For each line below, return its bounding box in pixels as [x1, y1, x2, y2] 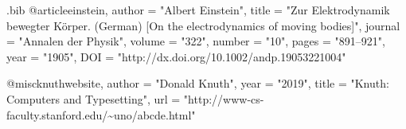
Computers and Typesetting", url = [6, 90, 181, 107]
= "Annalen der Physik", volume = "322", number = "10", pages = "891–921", [6, 33, 385, 49]
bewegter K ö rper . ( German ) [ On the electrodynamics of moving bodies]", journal [6, 17, 400, 33]
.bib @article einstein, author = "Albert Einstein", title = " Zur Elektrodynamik [6, 2, 390, 18]
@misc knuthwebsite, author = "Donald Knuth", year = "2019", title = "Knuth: [6, 75, 389, 92]
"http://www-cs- [183, 90, 264, 107]
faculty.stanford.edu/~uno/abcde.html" [6, 106, 196, 123]
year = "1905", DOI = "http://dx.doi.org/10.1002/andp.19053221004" [6, 48, 346, 64]
